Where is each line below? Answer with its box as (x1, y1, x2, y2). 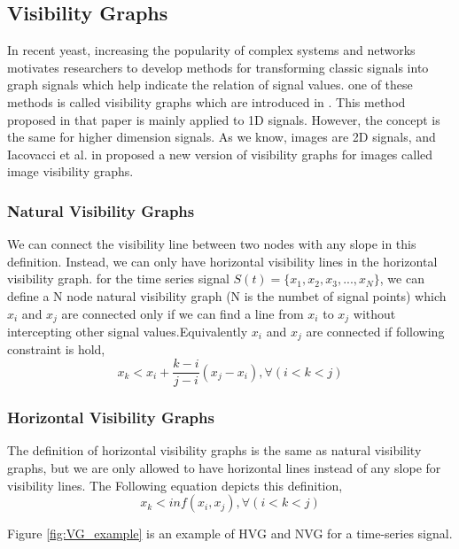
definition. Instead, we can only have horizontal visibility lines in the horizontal (7, 251, 438, 270)
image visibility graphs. (7, 162, 134, 181)
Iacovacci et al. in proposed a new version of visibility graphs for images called (7, 144, 433, 163)
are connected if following (306, 322, 445, 340)
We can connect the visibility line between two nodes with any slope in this (7, 235, 416, 253)
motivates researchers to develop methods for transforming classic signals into (7, 58, 429, 76)
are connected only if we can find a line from (61, 304, 304, 322)
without (353, 304, 396, 322)
